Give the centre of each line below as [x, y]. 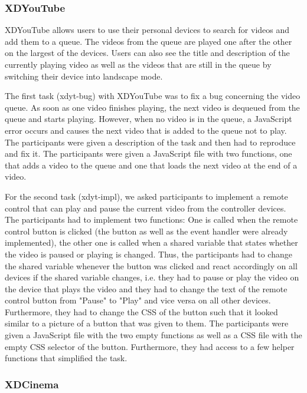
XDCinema [32, 384]
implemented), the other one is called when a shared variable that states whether [151, 242]
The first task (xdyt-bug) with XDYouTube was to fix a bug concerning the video [153, 96]
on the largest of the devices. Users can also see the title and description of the [147, 53]
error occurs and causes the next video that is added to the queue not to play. [146, 130]
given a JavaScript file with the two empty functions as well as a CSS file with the [153, 335]
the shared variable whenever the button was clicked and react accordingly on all [151, 265]
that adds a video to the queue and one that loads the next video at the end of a [151, 165]
